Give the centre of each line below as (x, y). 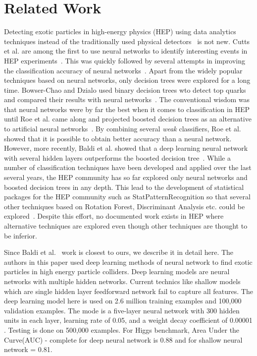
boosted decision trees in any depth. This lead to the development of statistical (124, 187)
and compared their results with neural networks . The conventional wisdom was (127, 99)
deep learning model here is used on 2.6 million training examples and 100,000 (123, 301)
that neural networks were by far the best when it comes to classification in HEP (127, 109)
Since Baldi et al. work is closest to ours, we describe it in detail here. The (119, 252)
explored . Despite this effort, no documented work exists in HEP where (114, 216)
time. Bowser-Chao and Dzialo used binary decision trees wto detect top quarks (125, 89)
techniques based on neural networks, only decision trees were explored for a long (127, 80)
